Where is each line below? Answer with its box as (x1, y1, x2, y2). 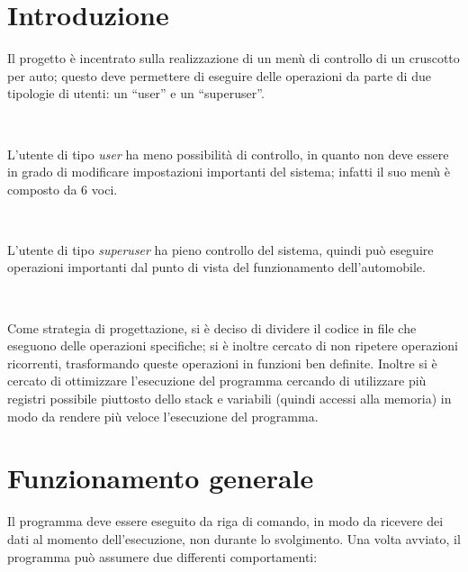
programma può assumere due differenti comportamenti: (7, 547, 318, 566)
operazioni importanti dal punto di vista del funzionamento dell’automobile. (7, 258, 426, 277)
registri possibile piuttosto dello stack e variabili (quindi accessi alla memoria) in (7, 389, 452, 408)
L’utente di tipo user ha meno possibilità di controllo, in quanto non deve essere (7, 144, 449, 163)
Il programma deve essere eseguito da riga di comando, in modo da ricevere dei (7, 512, 444, 531)
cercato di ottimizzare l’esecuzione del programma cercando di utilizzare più (7, 371, 427, 390)
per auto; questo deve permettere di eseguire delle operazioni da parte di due (7, 66, 431, 85)
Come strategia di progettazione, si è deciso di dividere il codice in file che (7, 318, 417, 337)
